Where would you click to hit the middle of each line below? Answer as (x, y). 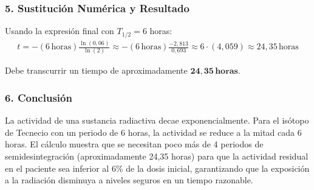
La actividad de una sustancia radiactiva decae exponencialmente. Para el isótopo (157, 120)
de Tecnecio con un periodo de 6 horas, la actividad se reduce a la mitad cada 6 (153, 132)
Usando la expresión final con (60, 31)
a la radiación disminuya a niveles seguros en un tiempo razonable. (129, 180)
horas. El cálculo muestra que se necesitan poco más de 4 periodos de (134, 144)
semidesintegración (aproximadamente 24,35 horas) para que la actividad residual (157, 156)
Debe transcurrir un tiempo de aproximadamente (96, 70)
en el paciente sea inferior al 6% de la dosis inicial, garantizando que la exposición (157, 168)
